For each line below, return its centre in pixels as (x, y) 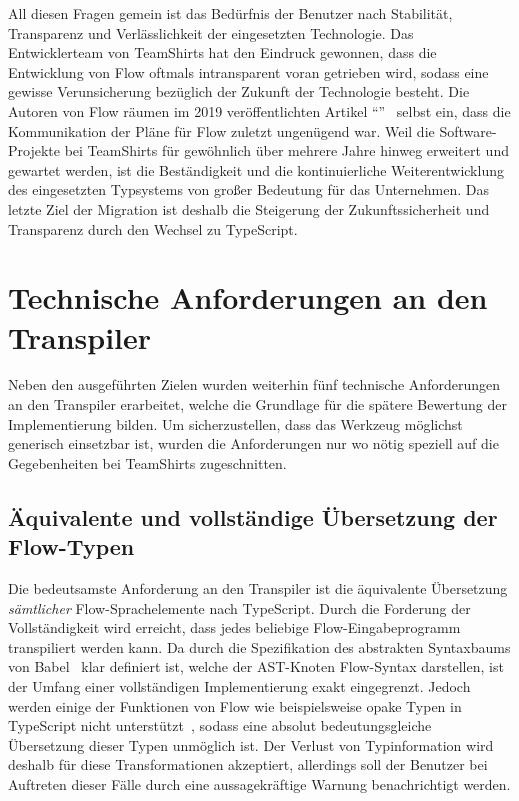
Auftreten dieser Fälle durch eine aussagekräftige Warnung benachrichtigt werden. (259, 783)
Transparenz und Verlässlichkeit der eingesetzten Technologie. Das (211, 32)
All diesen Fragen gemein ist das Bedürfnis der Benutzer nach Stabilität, (230, 13)
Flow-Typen (71, 546)
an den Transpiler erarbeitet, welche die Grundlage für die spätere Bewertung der (257, 404)
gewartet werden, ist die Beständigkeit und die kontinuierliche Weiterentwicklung (256, 169)
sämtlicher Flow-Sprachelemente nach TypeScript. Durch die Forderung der (239, 607)
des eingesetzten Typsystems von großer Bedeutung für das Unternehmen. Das (248, 189)
